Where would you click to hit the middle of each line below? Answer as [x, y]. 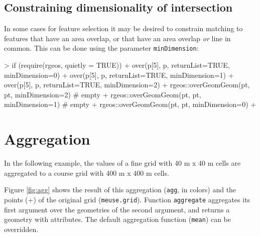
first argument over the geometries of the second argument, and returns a [117, 209]
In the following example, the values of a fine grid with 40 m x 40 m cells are [122, 163]
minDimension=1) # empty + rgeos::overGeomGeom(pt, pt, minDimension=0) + [130, 104]
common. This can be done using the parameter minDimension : [101, 48]
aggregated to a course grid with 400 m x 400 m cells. [87, 172]
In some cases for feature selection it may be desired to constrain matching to [123, 28]
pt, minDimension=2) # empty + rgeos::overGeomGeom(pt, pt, [103, 94]
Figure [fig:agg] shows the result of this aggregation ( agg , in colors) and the [120, 190]
